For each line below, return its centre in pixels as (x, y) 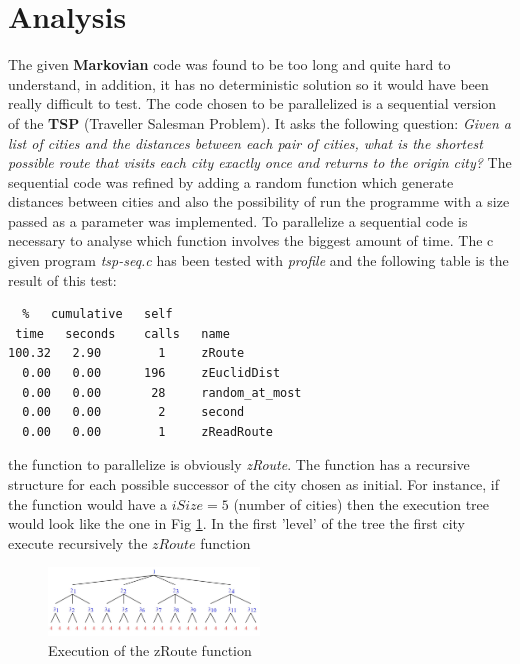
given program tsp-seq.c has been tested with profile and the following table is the (258, 260)
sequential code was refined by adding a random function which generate (231, 181)
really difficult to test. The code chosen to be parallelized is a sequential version (252, 103)
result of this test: (62, 279)
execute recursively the (78, 542)
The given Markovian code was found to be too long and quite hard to (229, 64)
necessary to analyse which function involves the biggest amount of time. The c (251, 240)
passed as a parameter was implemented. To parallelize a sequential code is (238, 220)
